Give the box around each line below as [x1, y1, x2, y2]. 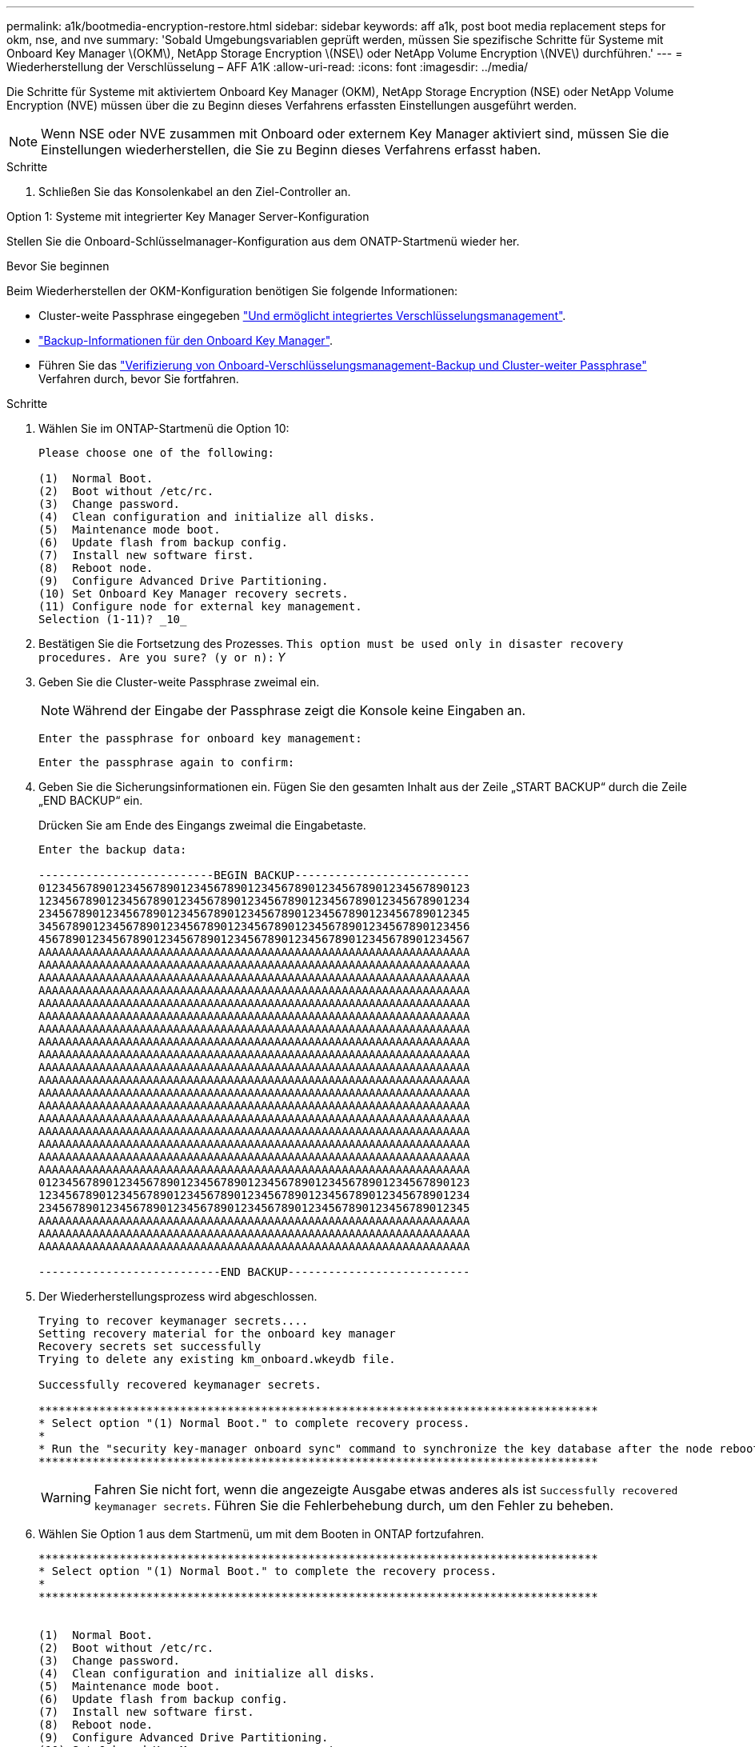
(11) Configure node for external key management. [38, 600, 362, 613]
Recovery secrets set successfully [38, 1340, 262, 1353]
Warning [41, 1489, 91, 1505]
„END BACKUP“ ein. [38, 794, 143, 807]
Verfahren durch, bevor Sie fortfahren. [38, 372, 239, 386]
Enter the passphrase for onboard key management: [38, 732, 362, 745]
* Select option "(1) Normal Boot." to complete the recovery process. [38, 1565, 497, 1577]
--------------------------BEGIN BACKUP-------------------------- [38, 869, 470, 881]
